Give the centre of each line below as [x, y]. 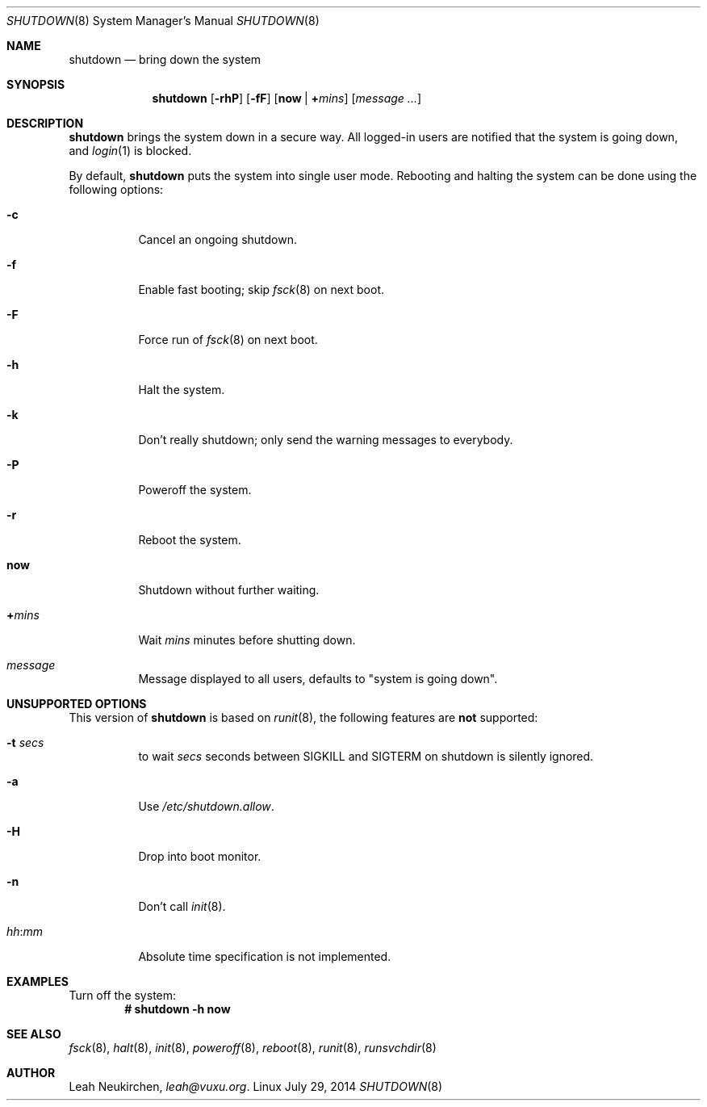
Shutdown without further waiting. [229, 590]
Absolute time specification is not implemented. [265, 956]
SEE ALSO [34, 1034]
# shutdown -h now [178, 1009]
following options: [116, 189]
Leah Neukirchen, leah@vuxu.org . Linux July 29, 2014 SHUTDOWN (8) [256, 1086]
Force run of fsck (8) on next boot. [228, 340]
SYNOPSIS [36, 84]
